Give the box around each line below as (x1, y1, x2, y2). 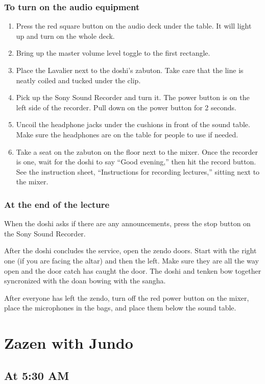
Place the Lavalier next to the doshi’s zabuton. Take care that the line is (16, 65, 244, 75)
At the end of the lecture (4, 198, 110, 210)
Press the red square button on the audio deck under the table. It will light (16, 20, 252, 31)
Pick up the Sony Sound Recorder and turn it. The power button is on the (16, 92, 250, 103)
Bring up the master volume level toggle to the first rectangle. (16, 47, 210, 58)
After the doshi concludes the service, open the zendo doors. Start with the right (4, 245, 257, 256)
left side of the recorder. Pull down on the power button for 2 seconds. (16, 102, 236, 112)
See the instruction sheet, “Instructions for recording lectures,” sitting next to (16, 166, 260, 177)
